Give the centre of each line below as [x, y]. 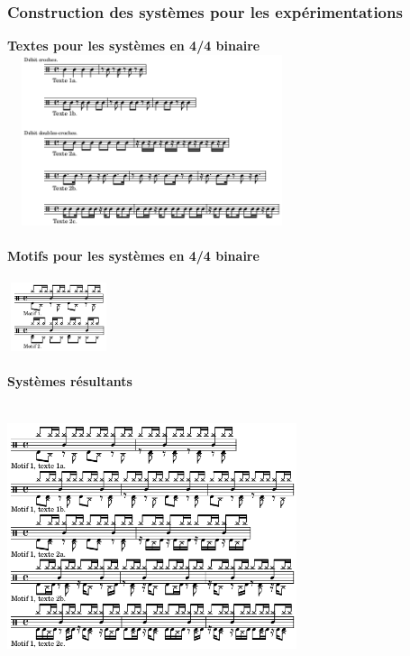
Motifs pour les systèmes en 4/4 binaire [133, 255]
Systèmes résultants [70, 380]
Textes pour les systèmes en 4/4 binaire [134, 46]
